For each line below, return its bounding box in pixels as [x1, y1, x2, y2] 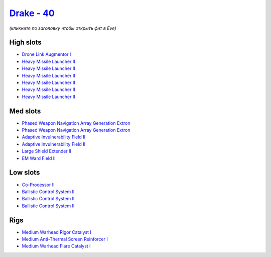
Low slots [9, 168, 40, 177]
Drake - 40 [9, 8, 55, 19]
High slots [9, 38, 42, 47]
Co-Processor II [22, 182, 55, 188]
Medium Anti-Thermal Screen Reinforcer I [22, 236, 108, 242]
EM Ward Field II [22, 155, 56, 161]
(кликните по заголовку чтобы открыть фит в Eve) [9, 25, 116, 31]
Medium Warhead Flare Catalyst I [22, 243, 91, 249]
